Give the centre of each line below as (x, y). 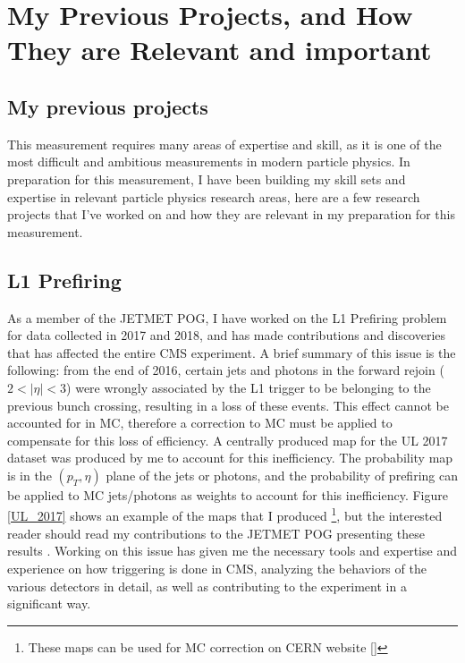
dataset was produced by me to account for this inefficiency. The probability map (230, 458)
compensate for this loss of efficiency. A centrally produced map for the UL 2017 (228, 440)
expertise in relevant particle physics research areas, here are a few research (214, 196)
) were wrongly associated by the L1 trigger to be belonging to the (249, 387)
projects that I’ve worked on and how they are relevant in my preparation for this (231, 214)
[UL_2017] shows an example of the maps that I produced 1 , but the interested (225, 514)
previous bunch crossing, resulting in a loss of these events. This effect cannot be (228, 405)
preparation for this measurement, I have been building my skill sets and (207, 178)
